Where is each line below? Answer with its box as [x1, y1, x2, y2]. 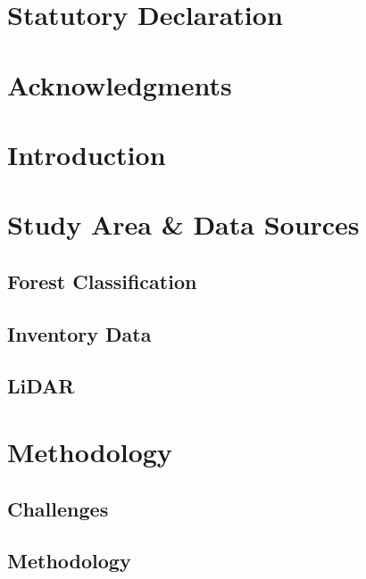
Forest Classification [7, 267, 197, 294]
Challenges [7, 494, 109, 522]
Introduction [7, 136, 166, 172]
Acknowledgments [7, 66, 232, 103]
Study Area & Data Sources [7, 206, 360, 243]
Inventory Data [7, 319, 152, 347]
